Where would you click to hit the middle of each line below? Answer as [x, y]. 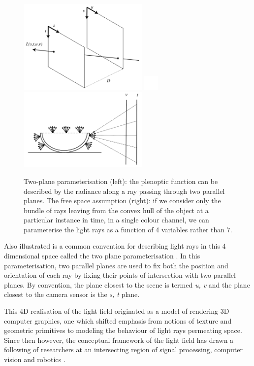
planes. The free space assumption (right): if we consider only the [122, 201]
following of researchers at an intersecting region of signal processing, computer [123, 349]
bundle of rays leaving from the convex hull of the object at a [116, 210]
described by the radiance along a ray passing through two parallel [124, 191]
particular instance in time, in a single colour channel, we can [116, 220]
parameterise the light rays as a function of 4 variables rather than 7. [128, 229]
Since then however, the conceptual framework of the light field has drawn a [119, 340]
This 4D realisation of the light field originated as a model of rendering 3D [117, 311]
